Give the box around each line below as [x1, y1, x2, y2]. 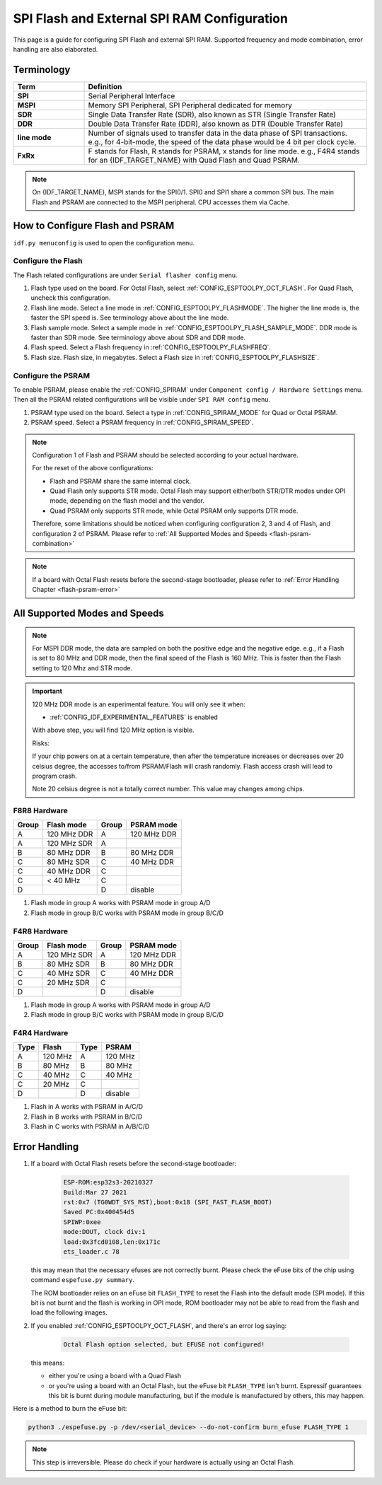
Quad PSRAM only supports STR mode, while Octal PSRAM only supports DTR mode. [50, 506, 299, 515]
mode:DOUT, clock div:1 [63, 1228, 146, 1236]
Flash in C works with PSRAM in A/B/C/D [30, 1122, 150, 1131]
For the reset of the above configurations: [32, 464, 154, 472]
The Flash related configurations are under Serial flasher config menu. [13, 271, 238, 279]
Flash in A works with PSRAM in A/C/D [30, 1102, 144, 1111]
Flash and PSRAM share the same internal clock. [50, 477, 191, 485]
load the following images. [30, 1308, 108, 1317]
